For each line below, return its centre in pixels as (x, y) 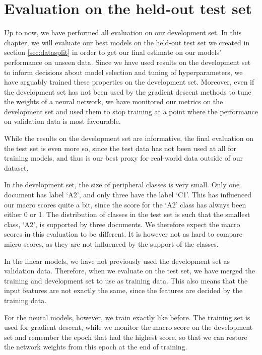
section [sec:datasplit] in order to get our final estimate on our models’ (113, 52)
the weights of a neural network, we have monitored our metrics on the (114, 101)
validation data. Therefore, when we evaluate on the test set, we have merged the (129, 271)
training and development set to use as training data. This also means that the (126, 280)
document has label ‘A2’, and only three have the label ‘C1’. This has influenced (128, 195)
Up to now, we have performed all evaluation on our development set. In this (123, 32)
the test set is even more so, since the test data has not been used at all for (120, 148)
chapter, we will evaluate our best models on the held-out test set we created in (127, 42)
